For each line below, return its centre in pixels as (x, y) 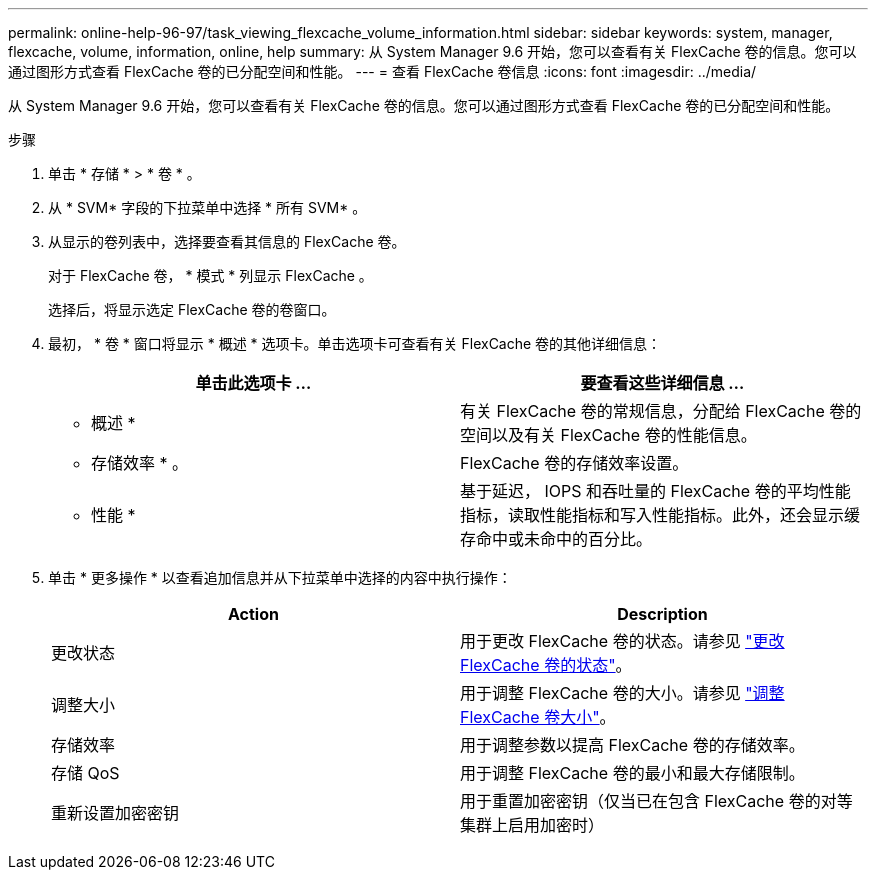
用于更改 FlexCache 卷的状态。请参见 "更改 (622, 641)
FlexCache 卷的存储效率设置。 (574, 463)
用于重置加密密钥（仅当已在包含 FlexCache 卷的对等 (656, 801)
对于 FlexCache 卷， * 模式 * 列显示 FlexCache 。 (210, 275)
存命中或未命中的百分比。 (556, 539)
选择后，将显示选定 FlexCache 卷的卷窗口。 (192, 309)
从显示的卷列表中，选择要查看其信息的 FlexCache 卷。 (227, 241)
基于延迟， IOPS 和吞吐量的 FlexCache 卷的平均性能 (655, 491)
